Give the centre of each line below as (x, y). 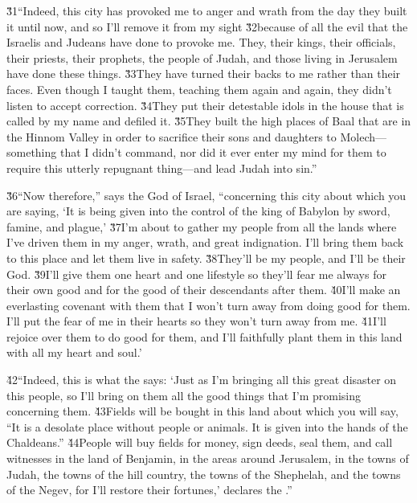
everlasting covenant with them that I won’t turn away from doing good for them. (208, 305)
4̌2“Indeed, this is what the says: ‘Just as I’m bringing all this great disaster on (202, 380)
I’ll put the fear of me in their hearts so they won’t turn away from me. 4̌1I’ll (196, 321)
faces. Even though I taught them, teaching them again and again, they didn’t (199, 89)
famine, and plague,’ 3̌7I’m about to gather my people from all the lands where (202, 226)
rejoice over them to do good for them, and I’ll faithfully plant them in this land (204, 336)
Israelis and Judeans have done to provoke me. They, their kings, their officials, (201, 42)
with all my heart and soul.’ (74, 352)
